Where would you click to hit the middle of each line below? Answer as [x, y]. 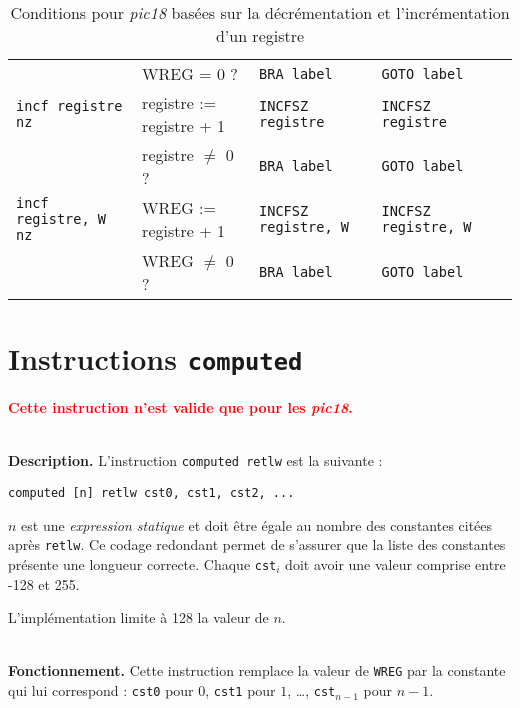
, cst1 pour [240, 690]
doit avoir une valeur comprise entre [395, 564]
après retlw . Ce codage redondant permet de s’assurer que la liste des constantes [257, 544]
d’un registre [260, 35]
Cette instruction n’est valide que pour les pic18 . [180, 407]
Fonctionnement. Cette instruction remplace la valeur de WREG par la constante [257, 670]
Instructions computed [155, 358]
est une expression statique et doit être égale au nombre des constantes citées [257, 524]
